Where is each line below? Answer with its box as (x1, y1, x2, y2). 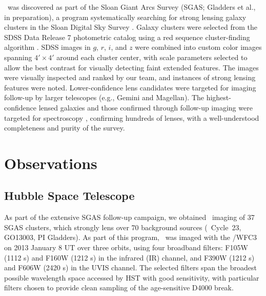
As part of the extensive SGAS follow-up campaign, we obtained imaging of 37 (4, 212, 255, 223)
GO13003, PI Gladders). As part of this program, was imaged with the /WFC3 (4, 232, 257, 243)
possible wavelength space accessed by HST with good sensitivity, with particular (4, 272, 259, 283)
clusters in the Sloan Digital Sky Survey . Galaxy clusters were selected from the (4, 22, 257, 32)
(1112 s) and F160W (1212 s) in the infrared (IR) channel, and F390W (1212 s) (4, 252, 255, 263)
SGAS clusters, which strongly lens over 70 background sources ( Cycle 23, (4, 221, 241, 232)
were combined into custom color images (135, 42, 262, 52)
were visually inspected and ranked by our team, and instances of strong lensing (4, 72, 256, 83)
